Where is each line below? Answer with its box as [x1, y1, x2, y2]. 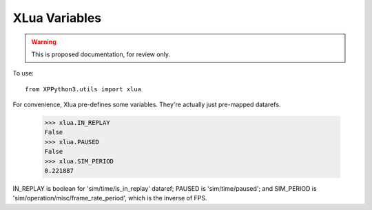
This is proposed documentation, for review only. [31, 50, 171, 58]
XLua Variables [12, 10, 102, 25]
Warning [31, 38, 56, 46]
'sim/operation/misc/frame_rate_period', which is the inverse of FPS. [12, 194, 207, 202]
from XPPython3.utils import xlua [25, 85, 141, 93]
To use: [12, 69, 34, 78]
